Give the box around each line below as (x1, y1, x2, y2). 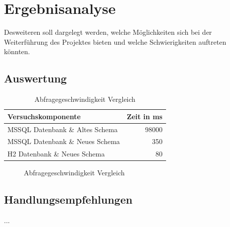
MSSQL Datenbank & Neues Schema (7, 136, 120, 147)
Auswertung (4, 71, 67, 86)
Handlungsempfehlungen (4, 192, 133, 207)
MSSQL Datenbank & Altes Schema (7, 124, 118, 134)
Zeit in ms (126, 111, 163, 121)
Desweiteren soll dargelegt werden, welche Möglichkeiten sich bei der (4, 27, 212, 37)
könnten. (4, 46, 30, 57)
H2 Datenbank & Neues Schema (7, 149, 105, 159)
